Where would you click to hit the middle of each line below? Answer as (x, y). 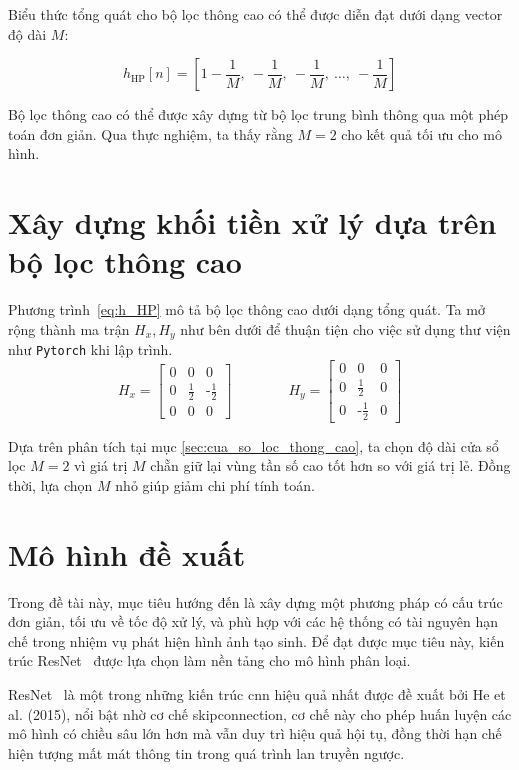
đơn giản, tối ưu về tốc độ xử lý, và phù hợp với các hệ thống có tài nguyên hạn (253, 621)
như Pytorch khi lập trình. (90, 349)
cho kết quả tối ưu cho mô (421, 133)
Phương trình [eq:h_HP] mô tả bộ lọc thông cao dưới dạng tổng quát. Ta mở (246, 309)
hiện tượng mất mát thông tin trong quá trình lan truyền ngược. (206, 752)
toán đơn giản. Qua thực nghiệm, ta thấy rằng (150, 133)
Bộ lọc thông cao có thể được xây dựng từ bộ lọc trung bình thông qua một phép (258, 114)
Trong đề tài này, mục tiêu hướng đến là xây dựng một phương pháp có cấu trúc (255, 601)
